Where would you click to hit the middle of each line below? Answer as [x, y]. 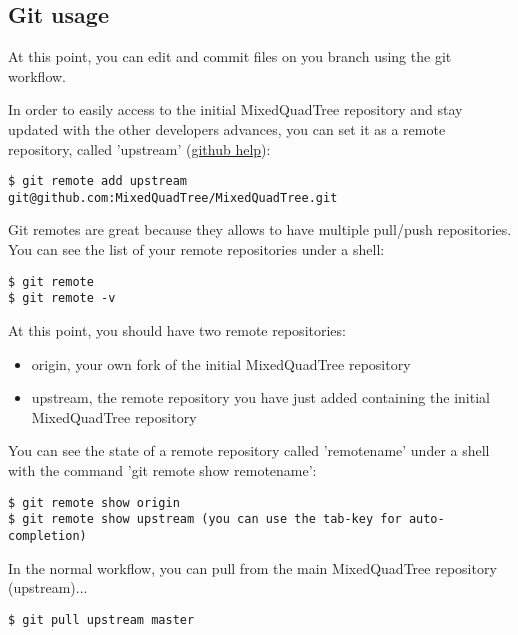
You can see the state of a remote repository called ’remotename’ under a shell [249, 450]
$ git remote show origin [94, 502]
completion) [47, 535]
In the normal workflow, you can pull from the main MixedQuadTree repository [252, 567]
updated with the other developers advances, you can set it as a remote [227, 128]
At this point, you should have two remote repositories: [177, 329]
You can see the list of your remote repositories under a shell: [196, 249]
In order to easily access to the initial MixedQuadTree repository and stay [235, 109]
